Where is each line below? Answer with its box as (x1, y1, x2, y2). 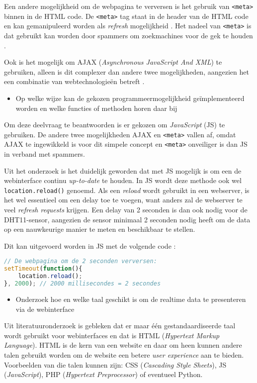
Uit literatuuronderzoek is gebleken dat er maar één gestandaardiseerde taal (4, 320, 236, 331)
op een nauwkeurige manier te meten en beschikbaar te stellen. (4, 224, 195, 234)
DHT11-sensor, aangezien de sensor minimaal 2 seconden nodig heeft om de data (4, 214, 251, 224)
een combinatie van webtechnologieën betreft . (4, 76, 145, 87)
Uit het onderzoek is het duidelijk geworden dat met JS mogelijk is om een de (4, 165, 242, 176)
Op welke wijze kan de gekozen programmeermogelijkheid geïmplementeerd (15, 93, 245, 103)
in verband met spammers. (4, 149, 85, 159)
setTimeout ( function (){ (4, 265, 83, 273)
